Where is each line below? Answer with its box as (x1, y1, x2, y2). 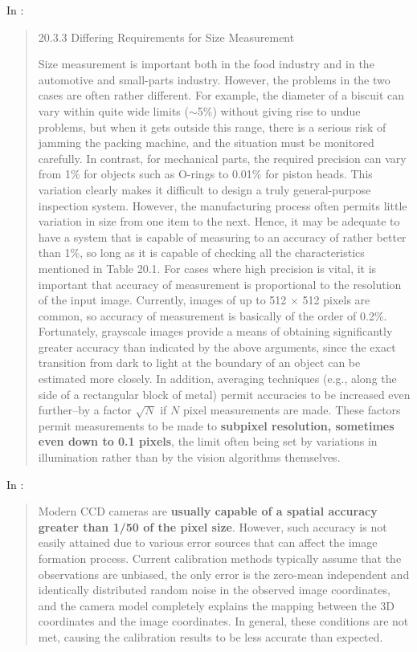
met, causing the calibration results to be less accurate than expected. (38, 628, 383, 645)
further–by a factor (38, 401, 132, 418)
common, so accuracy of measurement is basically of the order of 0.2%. (38, 307, 387, 324)
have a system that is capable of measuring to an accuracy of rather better (38, 228, 407, 245)
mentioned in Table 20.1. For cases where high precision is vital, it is (38, 259, 377, 276)
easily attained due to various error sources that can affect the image (38, 534, 378, 551)
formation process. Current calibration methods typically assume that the (38, 550, 402, 566)
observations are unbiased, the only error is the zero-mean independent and (38, 565, 410, 582)
